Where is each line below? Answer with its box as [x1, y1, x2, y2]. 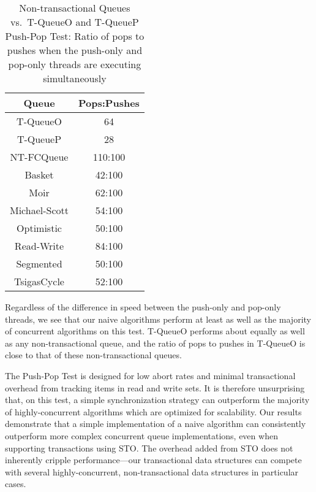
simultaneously [43, 71, 107, 85]
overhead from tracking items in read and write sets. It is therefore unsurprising [5, 381, 305, 394]
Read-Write [14, 239, 64, 253]
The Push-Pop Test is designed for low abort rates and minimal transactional [5, 369, 296, 382]
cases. [5, 477, 26, 490]
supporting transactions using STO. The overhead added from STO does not [5, 441, 293, 454]
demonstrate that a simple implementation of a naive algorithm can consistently [5, 417, 306, 430]
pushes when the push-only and [7, 43, 143, 57]
